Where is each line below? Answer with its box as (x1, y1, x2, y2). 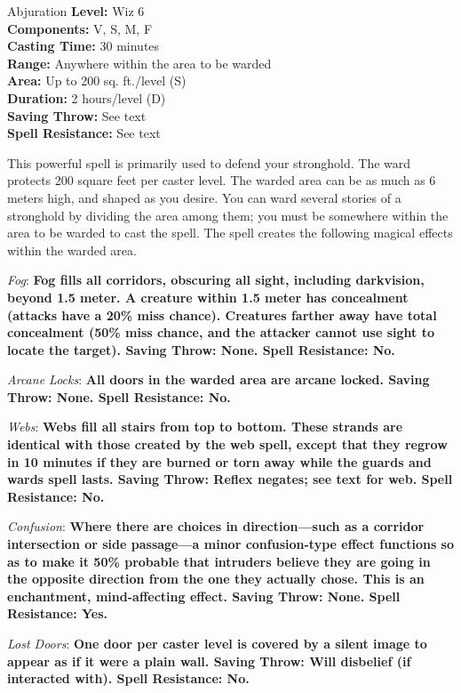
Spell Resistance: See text (7, 124, 161, 142)
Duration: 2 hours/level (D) (7, 88, 166, 107)
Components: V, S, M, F (7, 19, 153, 37)
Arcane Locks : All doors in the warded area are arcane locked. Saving (7, 370, 430, 389)
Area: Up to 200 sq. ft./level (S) (7, 71, 187, 90)
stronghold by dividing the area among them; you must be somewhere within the (7, 205, 449, 224)
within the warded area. (7, 240, 137, 259)
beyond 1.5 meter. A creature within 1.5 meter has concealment (7, 287, 409, 306)
